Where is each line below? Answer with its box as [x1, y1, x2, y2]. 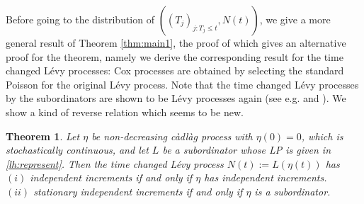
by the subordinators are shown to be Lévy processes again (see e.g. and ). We [6, 91, 346, 106]
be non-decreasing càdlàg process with [91, 128, 253, 143]
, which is [301, 128, 343, 143]
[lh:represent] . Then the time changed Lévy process [6, 156, 224, 171]
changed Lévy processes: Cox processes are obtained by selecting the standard [6, 63, 344, 78]
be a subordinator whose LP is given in [162, 142, 331, 157]
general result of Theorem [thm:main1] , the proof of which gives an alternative [6, 35, 346, 50]
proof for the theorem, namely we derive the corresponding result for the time [6, 49, 343, 64]
